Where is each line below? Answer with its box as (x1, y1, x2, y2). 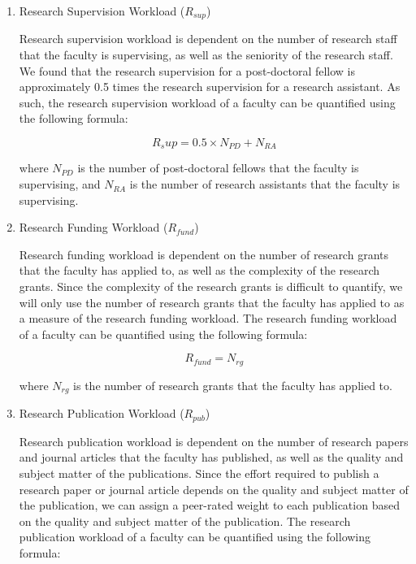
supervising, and (19, 176, 101, 193)
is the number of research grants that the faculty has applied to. (73, 376, 392, 393)
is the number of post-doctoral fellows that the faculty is (77, 159, 359, 176)
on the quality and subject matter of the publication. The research (19, 512, 351, 529)
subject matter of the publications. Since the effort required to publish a (19, 464, 379, 481)
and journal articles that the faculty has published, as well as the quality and (19, 449, 404, 466)
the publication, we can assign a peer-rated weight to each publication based (19, 497, 400, 514)
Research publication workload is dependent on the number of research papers (19, 432, 409, 449)
